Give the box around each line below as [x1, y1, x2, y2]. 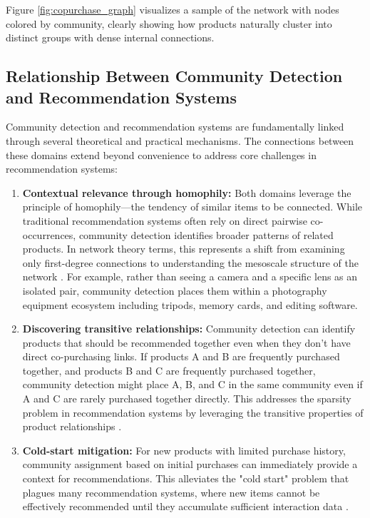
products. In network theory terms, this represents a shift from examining [22, 241, 345, 256]
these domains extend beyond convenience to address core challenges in [6, 147, 317, 162]
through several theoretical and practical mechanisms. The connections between [6, 133, 354, 148]
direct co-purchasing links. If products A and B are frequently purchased [22, 349, 340, 364]
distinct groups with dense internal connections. [6, 30, 215, 45]
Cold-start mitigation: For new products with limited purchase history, [22, 442, 346, 457]
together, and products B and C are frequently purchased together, [22, 362, 316, 377]
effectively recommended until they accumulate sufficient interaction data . [22, 499, 349, 514]
